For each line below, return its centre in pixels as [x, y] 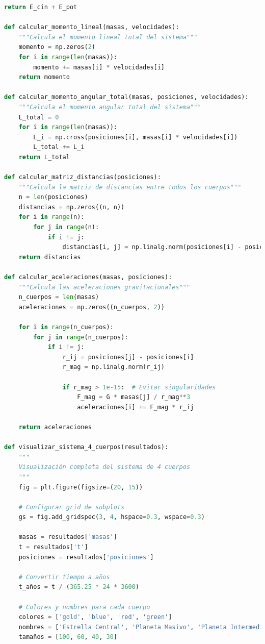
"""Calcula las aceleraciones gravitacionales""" [104, 287]
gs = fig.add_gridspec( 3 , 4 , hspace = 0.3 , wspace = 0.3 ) [112, 517]
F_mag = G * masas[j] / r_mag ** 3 [134, 397]
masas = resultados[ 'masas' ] [68, 537]
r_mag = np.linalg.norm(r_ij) [114, 367]
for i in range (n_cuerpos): [66, 327]
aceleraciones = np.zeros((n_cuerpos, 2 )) [92, 307]
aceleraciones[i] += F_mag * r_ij [136, 407]
